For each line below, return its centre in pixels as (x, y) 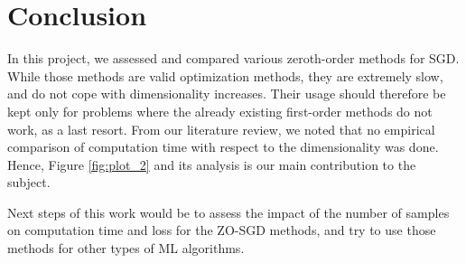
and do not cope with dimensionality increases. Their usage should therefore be (227, 94)
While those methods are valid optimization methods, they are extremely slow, (225, 75)
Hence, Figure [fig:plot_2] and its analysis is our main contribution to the (212, 164)
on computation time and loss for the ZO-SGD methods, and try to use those (222, 230)
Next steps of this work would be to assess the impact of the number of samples (228, 212)
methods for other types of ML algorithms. (126, 248)
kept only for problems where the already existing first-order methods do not (220, 111)
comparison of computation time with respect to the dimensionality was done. (223, 147)
